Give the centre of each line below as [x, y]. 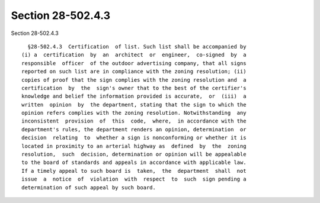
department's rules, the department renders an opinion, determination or [134, 129]
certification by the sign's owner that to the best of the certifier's [134, 88]
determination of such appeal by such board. [89, 187]
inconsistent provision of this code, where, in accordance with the [134, 121]
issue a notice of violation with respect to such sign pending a [134, 179]
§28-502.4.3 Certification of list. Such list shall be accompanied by [137, 46]
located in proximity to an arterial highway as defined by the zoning [134, 146]
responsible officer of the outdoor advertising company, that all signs [134, 63]
